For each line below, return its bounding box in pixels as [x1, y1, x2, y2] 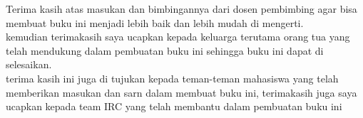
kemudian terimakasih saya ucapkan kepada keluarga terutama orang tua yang [6, 29, 350, 44]
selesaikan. [6, 57, 52, 72]
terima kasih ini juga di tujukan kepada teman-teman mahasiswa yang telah [6, 70, 339, 85]
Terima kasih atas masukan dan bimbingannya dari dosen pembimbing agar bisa [6, 1, 357, 16]
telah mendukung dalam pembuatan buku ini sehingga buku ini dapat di [6, 43, 324, 58]
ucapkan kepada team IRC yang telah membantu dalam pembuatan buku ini [6, 99, 342, 114]
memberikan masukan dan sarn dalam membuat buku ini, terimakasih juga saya [6, 85, 357, 100]
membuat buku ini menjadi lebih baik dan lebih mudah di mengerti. [6, 15, 304, 30]
